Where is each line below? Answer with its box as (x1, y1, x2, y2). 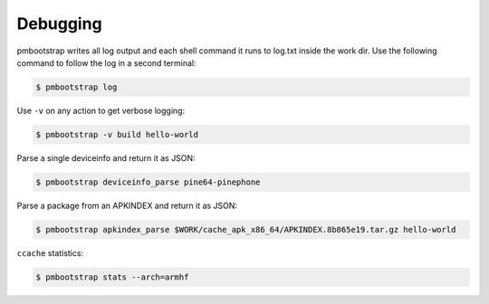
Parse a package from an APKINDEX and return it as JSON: (16, 200, 238, 211)
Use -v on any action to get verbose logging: (16, 105, 186, 116)
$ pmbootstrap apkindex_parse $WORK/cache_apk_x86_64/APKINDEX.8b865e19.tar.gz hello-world (35, 224, 456, 234)
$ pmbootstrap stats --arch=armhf (35, 271, 189, 282)
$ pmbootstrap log (35, 81, 118, 92)
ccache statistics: (16, 247, 84, 258)
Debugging (16, 14, 103, 33)
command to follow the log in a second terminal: (16, 57, 197, 68)
